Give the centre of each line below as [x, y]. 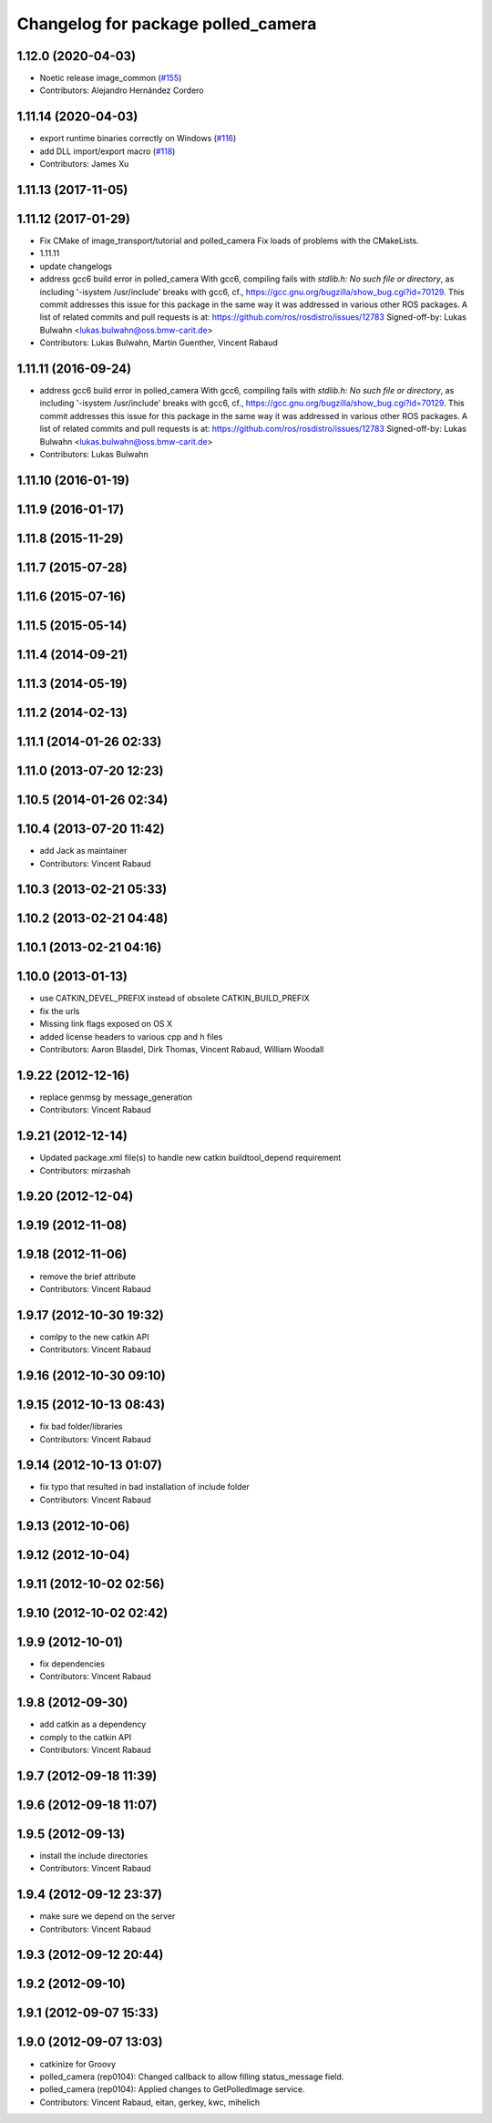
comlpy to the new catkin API [94, 1337]
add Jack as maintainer [83, 851]
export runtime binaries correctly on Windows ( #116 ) [138, 138]
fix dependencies [72, 1664]
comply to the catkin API [86, 1737]
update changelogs [76, 266]
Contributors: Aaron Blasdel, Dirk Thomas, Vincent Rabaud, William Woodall [182, 1050]
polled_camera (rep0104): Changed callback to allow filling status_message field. [192, 2077]
